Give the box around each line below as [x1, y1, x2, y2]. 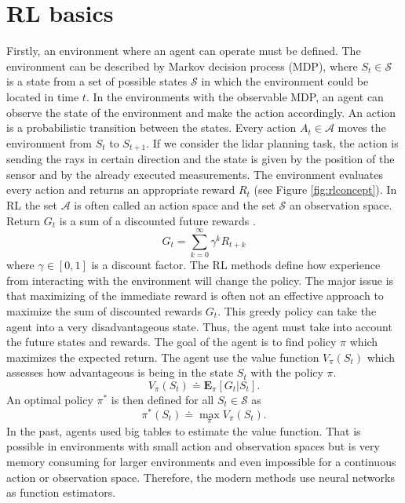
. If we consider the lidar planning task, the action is [146, 134, 399, 151]
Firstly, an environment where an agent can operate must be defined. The [6, 42, 361, 59]
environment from [6, 134, 92, 151]
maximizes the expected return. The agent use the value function [6, 348, 319, 365]
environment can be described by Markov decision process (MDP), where [6, 57, 358, 74]
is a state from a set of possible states [6, 73, 188, 89]
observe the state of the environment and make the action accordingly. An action [6, 104, 396, 120]
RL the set [6, 196, 58, 213]
